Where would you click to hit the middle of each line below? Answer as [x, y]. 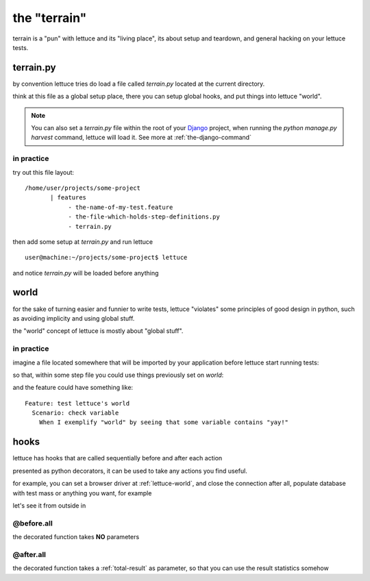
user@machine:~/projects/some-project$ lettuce [106, 258]
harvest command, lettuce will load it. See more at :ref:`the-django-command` [141, 138]
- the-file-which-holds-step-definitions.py [144, 217]
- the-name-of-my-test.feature [121, 207]
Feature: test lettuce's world [77, 403]
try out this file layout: [44, 172]
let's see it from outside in [49, 505]
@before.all [33, 523]
